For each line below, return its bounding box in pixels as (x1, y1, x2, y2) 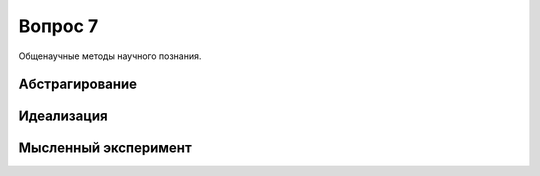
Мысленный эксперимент (18, 140, 192, 157)
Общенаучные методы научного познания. (18, 50, 202, 62)
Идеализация (18, 108, 109, 125)
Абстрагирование (18, 76, 138, 93)
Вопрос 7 (18, 15, 99, 37)
